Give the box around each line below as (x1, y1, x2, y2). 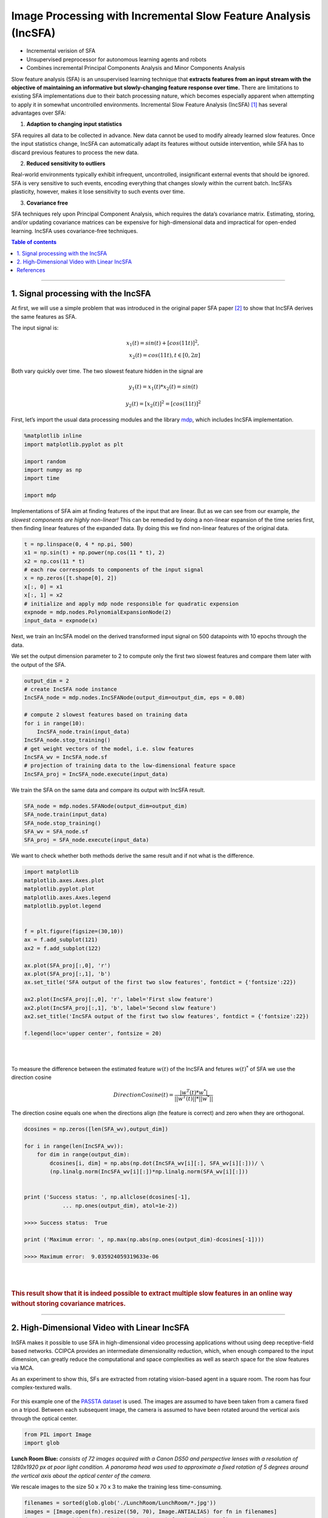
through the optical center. (11, 1415, 78, 1422)
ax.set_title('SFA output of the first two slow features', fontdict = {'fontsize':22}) (24, 979, 297, 986)
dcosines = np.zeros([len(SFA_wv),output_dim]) (24, 1126, 168, 1132)
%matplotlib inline (24, 432, 82, 440)
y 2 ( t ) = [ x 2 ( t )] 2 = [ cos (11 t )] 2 (125, 400, 202, 409)
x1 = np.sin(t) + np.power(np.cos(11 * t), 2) (24, 550, 165, 556)
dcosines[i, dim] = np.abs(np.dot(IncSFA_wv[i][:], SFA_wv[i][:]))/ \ (49, 1160, 264, 1166)
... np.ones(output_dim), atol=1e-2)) (62, 1202, 179, 1209)
